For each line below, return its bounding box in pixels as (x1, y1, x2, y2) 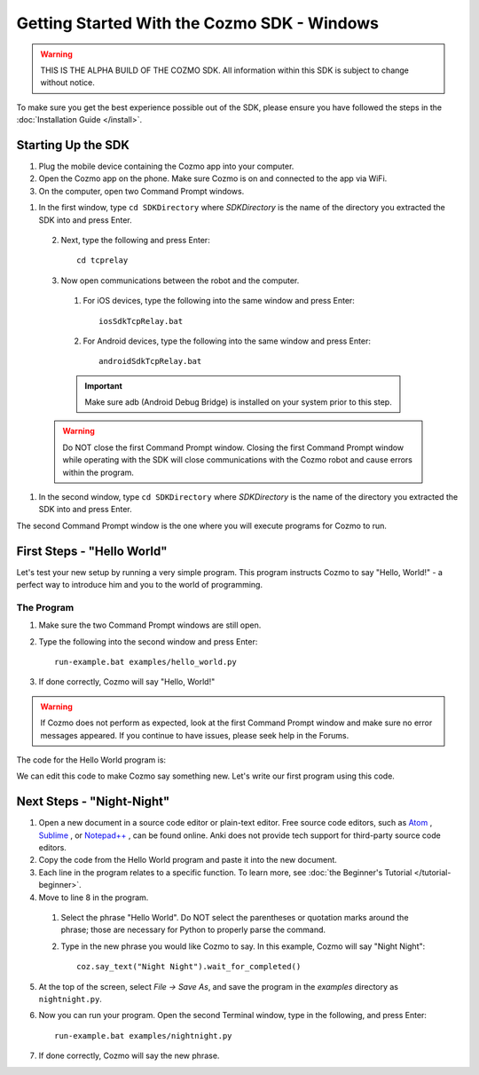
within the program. (62, 467, 135, 478)
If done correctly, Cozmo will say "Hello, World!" (38, 676, 216, 687)
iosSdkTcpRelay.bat (98, 316, 184, 326)
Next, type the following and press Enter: (60, 234, 210, 245)
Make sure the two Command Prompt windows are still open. (38, 620, 262, 630)
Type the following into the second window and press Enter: (38, 636, 258, 647)
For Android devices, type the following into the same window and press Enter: (82, 336, 372, 346)
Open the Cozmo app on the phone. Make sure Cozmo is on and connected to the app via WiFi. (38, 173, 388, 184)
